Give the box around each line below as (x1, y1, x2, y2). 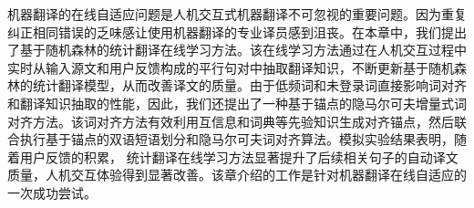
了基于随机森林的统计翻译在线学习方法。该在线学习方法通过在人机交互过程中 (7, 40, 467, 59)
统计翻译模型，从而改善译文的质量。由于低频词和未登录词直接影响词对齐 (32, 76, 467, 95)
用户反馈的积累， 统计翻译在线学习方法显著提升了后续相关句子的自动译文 (19, 147, 459, 166)
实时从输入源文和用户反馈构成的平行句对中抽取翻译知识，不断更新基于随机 (7, 57, 454, 77)
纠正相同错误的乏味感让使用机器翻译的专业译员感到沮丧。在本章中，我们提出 (7, 22, 467, 41)
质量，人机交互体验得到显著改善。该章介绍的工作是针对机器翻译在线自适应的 (7, 165, 467, 184)
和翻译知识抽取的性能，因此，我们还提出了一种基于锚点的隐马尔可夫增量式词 (7, 93, 467, 112)
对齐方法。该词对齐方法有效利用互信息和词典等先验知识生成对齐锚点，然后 (7, 111, 454, 130)
